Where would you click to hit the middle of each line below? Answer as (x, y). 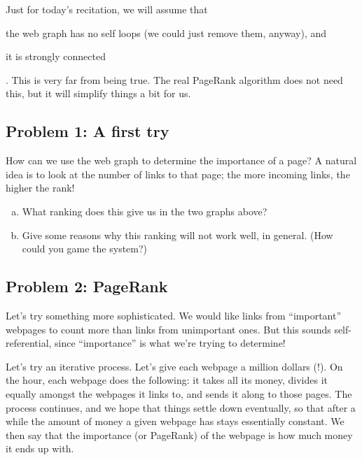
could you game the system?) (85, 249)
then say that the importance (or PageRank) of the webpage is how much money (179, 434)
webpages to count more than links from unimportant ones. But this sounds (168, 329)
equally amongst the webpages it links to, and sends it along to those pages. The (179, 393)
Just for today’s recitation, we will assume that (107, 9)
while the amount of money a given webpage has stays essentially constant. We (175, 421)
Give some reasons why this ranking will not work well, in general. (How (177, 235)
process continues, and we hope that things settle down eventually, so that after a (181, 407)
